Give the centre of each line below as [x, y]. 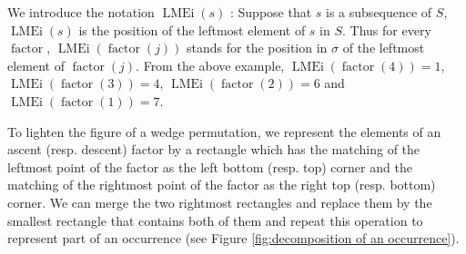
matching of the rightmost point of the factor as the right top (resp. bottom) [222, 185]
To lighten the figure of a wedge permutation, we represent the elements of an [224, 131]
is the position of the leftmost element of [192, 29]
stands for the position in [257, 48]
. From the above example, [210, 65]
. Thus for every [387, 29]
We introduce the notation [81, 12]
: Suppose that [271, 12]
